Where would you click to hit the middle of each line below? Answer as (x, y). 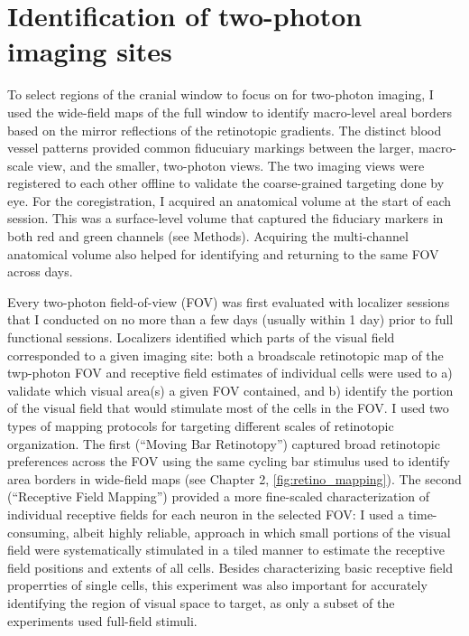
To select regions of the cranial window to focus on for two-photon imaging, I (221, 94)
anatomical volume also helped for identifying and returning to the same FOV (223, 253)
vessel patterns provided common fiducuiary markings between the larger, (211, 148)
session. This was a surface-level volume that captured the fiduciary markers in (225, 218)
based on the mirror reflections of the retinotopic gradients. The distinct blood (225, 130)
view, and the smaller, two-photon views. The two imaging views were (231, 165)
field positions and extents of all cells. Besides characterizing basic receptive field (230, 567)
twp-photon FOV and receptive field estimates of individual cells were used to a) (230, 373)
